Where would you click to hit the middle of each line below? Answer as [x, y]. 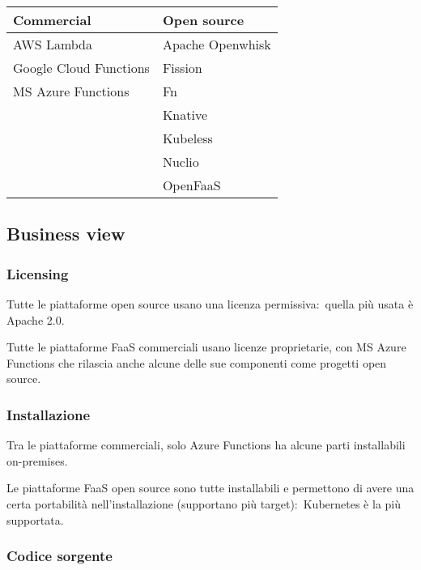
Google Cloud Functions [81, 68]
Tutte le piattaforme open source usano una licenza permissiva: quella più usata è [210, 304]
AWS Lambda [53, 44]
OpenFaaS [191, 185]
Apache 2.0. [36, 319]
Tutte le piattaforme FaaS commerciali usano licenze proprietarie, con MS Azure [206, 347]
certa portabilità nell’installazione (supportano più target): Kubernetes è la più [204, 503]
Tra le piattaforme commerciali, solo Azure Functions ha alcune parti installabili [206, 445]
